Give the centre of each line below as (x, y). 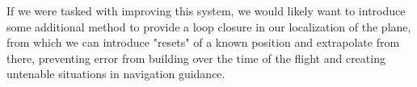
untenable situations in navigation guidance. (116, 74)
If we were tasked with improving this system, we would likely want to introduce (206, 10)
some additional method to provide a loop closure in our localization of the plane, (209, 26)
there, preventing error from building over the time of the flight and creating (196, 58)
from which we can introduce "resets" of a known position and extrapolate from (203, 42)
